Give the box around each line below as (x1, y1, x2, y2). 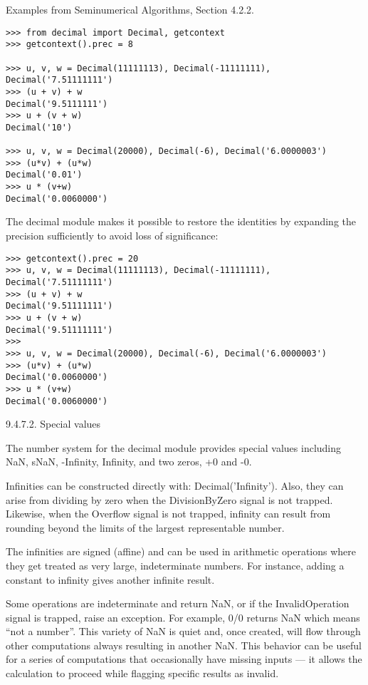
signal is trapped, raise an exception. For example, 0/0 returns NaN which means (6, 609, 360, 624)
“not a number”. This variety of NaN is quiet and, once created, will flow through (6, 624, 361, 639)
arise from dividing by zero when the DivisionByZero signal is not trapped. (6, 492, 333, 507)
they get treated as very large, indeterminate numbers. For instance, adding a (6, 557, 345, 572)
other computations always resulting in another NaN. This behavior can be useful (6, 637, 362, 652)
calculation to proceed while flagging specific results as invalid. (6, 666, 279, 681)
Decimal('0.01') (6, 170, 83, 180)
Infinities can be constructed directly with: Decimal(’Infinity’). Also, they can (6, 478, 344, 493)
